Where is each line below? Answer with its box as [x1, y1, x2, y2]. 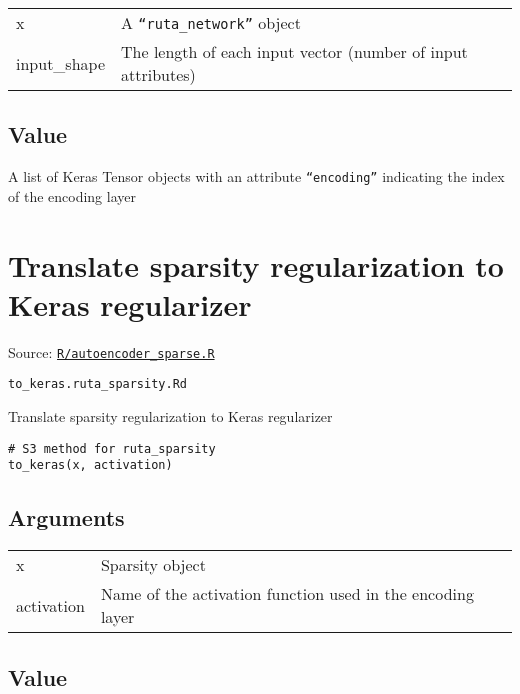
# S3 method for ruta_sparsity [8, 441, 216, 456]
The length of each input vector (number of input [121, 40, 468, 63]
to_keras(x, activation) [8, 458, 173, 473]
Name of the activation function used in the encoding [100, 582, 474, 606]
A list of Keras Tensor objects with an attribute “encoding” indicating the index [8, 166, 505, 187]
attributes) [121, 63, 196, 86]
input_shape [16, 51, 106, 75]
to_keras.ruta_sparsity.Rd [8, 377, 187, 392]
